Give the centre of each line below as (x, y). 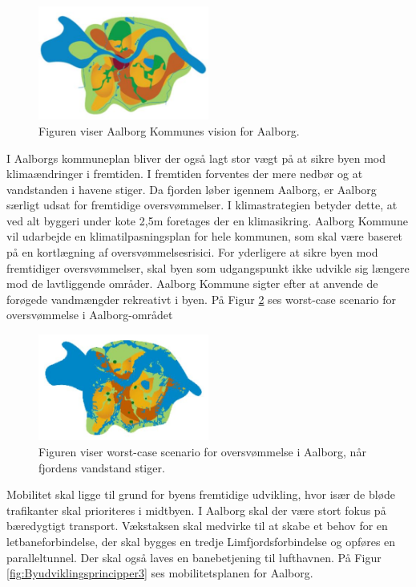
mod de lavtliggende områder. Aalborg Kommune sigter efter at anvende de (192, 283)
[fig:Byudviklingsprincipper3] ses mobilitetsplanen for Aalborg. (160, 573)
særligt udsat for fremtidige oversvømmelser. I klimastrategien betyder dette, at (202, 205)
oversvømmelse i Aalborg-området (90, 315)
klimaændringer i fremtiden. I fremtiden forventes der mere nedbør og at (185, 174)
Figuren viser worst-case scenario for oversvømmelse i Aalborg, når (202, 452)
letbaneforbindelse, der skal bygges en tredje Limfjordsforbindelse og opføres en (201, 542)
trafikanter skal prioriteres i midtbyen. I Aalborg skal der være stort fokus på (196, 510)
